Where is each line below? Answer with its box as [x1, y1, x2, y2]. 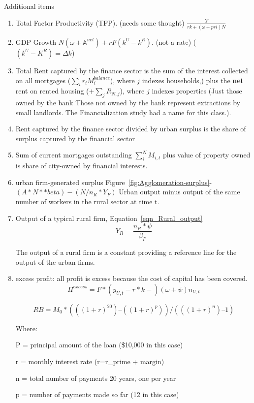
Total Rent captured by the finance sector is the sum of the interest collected [15, 65, 248, 75]
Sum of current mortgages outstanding [15, 150, 132, 160]
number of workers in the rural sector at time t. [15, 196, 159, 207]
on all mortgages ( [15, 75, 71, 85]
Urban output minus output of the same [119, 186, 240, 197]
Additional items [4, 1, 54, 11]
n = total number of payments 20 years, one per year [15, 372, 176, 383]
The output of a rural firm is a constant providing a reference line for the [15, 247, 237, 257]
